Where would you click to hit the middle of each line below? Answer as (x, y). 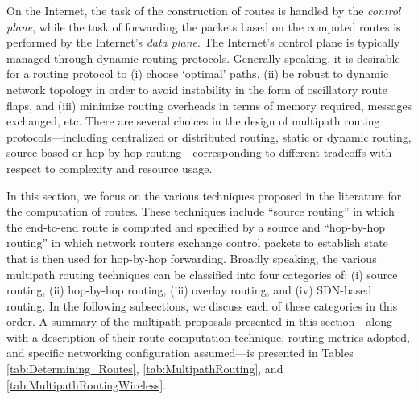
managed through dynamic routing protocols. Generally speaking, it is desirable (203, 58)
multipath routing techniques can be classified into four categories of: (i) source (202, 274)
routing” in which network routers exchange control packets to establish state (197, 243)
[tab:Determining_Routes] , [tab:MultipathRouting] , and (145, 369)
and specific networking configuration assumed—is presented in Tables (180, 353)
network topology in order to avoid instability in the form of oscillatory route (197, 89)
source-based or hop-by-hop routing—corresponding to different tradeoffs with (199, 152)
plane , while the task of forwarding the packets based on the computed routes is (204, 26)
